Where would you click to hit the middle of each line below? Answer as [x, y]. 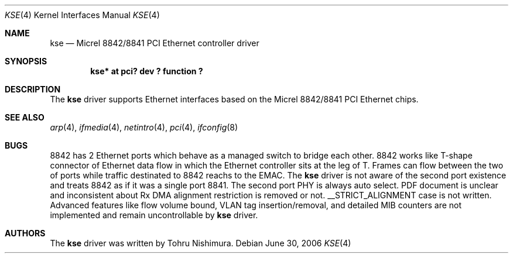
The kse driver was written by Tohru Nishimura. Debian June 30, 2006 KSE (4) [201, 243]
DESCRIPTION [33, 89]
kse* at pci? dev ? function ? [147, 71]
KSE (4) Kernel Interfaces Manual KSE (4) [82, 15]
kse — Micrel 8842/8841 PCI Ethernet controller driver [155, 43]
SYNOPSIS [26, 61]
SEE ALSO [25, 117]
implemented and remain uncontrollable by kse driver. [154, 215]
